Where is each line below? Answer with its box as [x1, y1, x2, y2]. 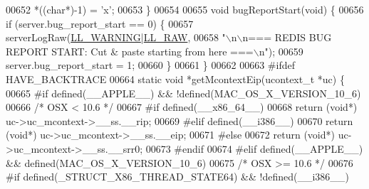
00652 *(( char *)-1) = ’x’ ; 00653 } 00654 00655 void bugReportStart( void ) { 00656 [6, 2, 364, 16]
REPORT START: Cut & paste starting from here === [6, 43, 254, 58]
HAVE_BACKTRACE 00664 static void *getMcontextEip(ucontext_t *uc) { [6, 71, 345, 86]
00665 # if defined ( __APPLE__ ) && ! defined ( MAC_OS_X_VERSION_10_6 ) [6, 85, 361, 100]
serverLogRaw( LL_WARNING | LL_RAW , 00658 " [6, 30, 226, 45]
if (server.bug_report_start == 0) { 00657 [6, 16, 194, 31]
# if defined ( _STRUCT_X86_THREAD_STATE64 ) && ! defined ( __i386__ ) [6, 169, 349, 184]
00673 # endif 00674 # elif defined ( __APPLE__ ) [145, 141, 363, 156]
